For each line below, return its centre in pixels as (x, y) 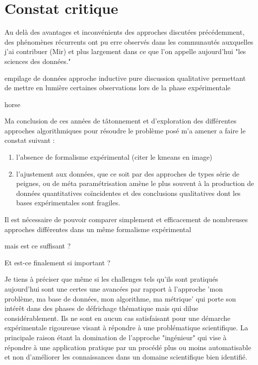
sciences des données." (38, 61)
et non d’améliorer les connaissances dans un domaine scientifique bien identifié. (126, 357)
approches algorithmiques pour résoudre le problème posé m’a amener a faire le (125, 130)
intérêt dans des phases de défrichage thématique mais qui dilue (101, 308)
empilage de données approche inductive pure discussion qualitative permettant (125, 78)
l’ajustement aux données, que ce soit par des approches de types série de (128, 173)
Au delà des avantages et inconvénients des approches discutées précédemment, (125, 32)
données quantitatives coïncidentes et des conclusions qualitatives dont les (128, 193)
